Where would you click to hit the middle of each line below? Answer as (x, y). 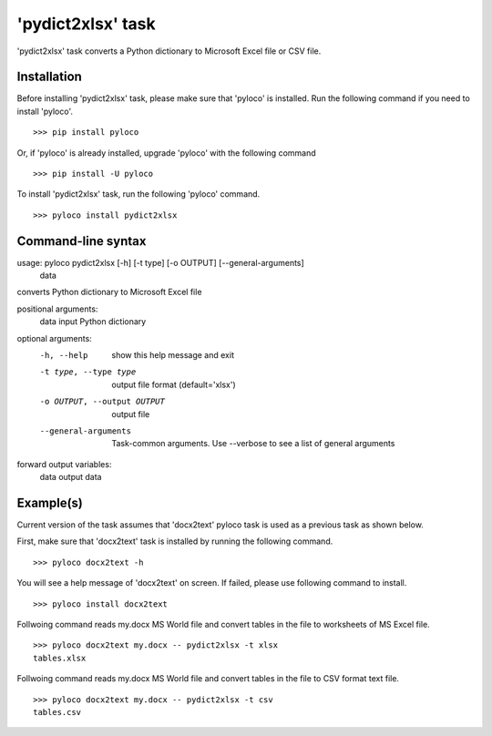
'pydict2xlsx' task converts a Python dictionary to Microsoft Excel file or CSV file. (169, 51)
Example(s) (50, 502)
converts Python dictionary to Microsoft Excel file (109, 292)
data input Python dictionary (93, 322)
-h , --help (64, 356)
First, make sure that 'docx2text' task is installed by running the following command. (175, 541)
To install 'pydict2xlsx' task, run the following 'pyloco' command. (138, 194)
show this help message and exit (173, 355)
